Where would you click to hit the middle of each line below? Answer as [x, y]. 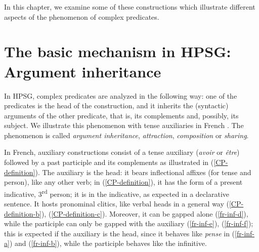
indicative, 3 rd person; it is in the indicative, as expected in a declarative [117, 193]
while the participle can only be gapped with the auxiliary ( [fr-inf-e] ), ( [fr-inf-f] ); [129, 223]
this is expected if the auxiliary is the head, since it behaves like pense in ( [120, 233]
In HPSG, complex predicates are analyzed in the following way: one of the [121, 95]
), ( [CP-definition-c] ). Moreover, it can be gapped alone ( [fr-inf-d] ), [145, 213]
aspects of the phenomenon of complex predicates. [82, 16]
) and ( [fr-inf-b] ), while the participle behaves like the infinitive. [108, 243]
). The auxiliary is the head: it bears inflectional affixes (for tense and [143, 172]
